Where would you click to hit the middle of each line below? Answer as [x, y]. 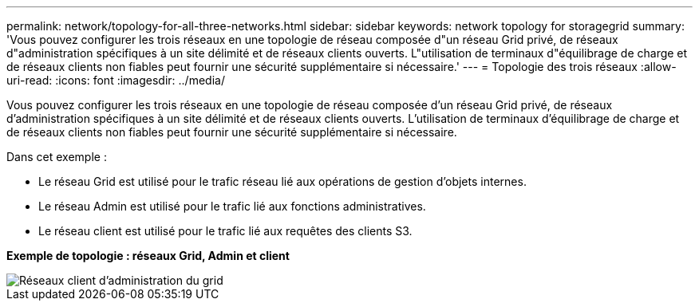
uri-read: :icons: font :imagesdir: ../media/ [116, 80]
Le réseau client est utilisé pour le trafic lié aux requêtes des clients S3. [225, 231]
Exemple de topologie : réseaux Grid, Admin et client [148, 256]
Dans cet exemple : [57, 157]
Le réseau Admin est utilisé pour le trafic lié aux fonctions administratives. [232, 206]
